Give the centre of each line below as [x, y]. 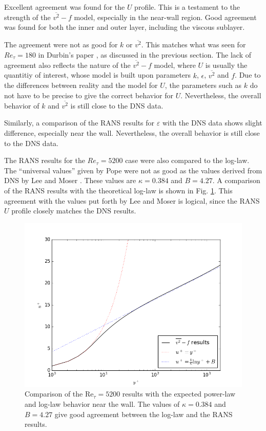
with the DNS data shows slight [212, 123]
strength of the [27, 17]
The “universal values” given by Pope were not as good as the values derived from [133, 170]
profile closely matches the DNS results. [74, 211]
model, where [175, 65]
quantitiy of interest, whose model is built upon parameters [98, 75]
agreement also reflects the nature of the [67, 65]
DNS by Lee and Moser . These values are [70, 180]
